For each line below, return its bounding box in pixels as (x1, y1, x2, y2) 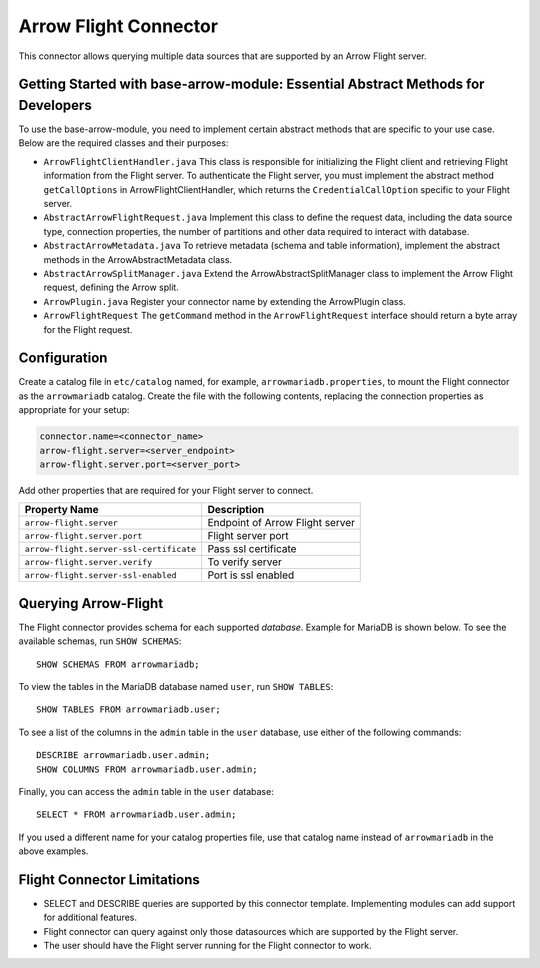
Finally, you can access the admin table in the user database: (18, 785, 274, 797)
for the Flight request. (43, 323, 133, 335)
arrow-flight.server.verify (24, 556, 153, 567)
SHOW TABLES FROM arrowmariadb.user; (36, 704, 222, 715)
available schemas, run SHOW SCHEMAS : (18, 635, 182, 647)
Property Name (24, 503, 99, 517)
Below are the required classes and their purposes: (18, 137, 229, 149)
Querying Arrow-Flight (18, 595, 164, 612)
